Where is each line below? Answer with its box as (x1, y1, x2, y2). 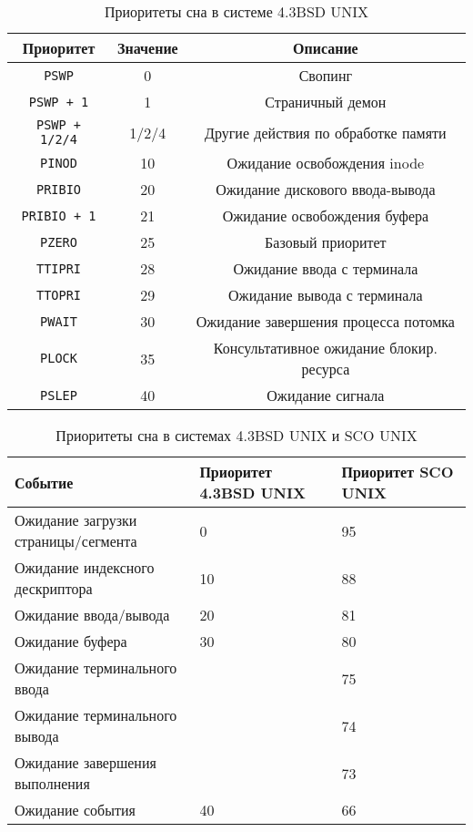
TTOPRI (35, 287, 82, 303)
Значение (117, 37, 178, 58)
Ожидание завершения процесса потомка (196, 311, 455, 332)
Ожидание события (15, 799, 136, 820)
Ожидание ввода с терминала (233, 258, 418, 279)
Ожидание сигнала (267, 385, 385, 406)
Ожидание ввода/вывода (15, 604, 170, 625)
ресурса (301, 358, 350, 379)
